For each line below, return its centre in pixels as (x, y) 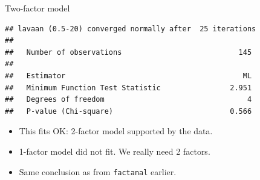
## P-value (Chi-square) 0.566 (128, 111)
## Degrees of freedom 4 (128, 100)
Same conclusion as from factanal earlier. (98, 171)
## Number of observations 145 (128, 52)
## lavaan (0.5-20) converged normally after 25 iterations (131, 29)
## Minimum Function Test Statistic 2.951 (128, 88)
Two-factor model (37, 8)
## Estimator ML (128, 76)
